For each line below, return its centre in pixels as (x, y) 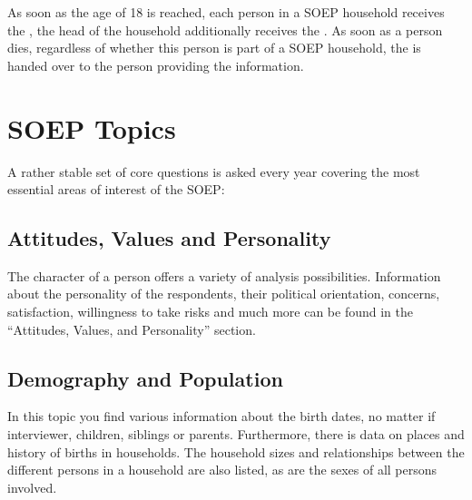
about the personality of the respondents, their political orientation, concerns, (224, 294)
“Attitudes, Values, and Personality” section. (132, 329)
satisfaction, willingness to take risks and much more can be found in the (210, 312)
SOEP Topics (92, 127)
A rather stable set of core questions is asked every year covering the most (214, 171)
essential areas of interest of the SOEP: (116, 189)
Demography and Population (145, 378)
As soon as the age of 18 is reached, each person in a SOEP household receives (226, 12)
